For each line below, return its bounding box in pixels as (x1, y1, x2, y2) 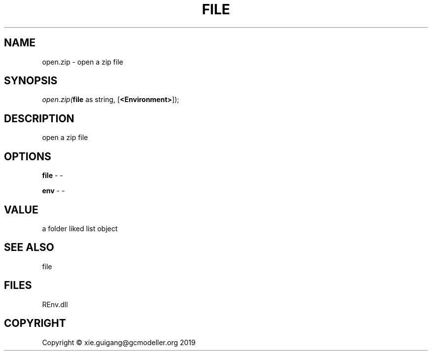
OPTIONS (4, 150, 51, 163)
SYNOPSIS (4, 74, 58, 87)
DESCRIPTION (4, 112, 74, 125)
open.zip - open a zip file (42, 57, 123, 66)
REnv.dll (42, 300, 68, 309)
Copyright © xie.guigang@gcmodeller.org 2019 (42, 338, 196, 347)
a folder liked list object (42, 224, 118, 233)
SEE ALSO (4, 241, 54, 254)
